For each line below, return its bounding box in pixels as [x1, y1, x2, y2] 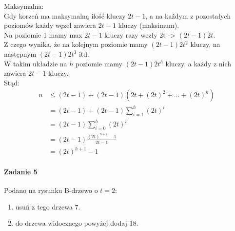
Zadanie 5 [4, 166, 38, 176]
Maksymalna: [4, 1, 44, 11]
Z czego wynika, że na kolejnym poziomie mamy [4, 39, 148, 49]
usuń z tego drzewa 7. [15, 201, 80, 211]
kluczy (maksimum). [118, 20, 179, 30]
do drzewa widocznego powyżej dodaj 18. [15, 218, 138, 228]
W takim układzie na [4, 58, 67, 68]
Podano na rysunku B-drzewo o [4, 185, 98, 195]
